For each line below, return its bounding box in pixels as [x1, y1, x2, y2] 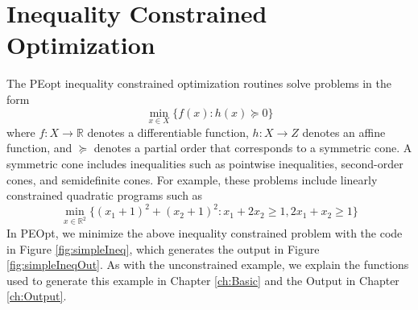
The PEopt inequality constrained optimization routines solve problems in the [6, 75, 392, 92]
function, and [6, 139, 72, 156]
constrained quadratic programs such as [6, 187, 203, 204]
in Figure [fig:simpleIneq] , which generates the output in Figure [6, 240, 320, 257]
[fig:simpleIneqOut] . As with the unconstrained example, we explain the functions [6, 256, 409, 273]
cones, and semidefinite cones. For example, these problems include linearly [6, 171, 378, 188]
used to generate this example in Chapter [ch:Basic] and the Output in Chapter [6, 271, 399, 288]
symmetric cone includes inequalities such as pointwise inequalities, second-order [6, 155, 404, 172]
